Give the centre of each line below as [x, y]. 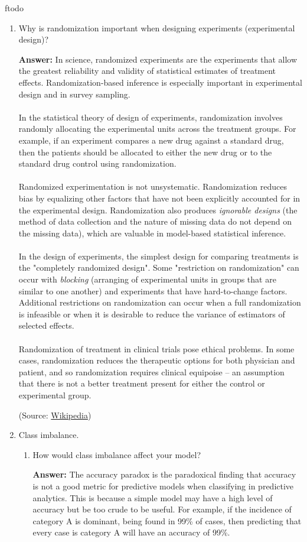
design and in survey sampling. [74, 94]
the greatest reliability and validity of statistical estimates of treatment [147, 71]
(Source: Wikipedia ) [55, 415]
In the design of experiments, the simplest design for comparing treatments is [159, 256]
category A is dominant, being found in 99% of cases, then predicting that [167, 520]
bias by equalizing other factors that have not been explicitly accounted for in [159, 198]
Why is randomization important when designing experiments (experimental [157, 27]
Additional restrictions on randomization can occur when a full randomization [160, 302]
